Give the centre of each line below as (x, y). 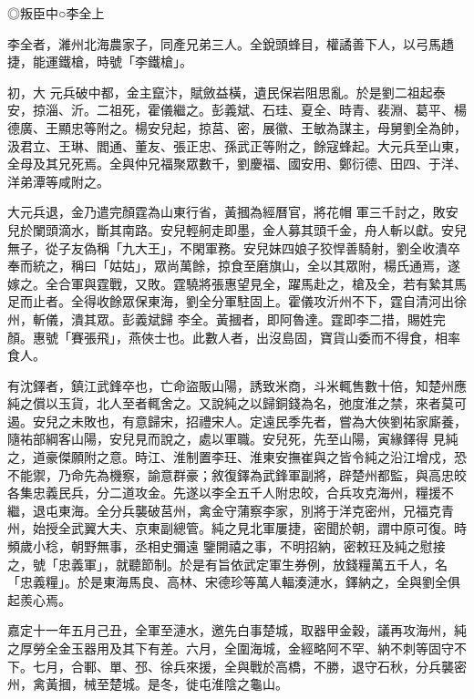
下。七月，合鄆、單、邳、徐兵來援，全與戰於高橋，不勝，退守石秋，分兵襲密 (237, 666)
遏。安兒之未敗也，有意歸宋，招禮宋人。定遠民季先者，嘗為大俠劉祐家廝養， (237, 421)
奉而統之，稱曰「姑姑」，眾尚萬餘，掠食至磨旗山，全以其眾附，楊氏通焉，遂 (234, 266)
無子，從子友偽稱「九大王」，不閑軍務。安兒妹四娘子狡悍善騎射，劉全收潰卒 (234, 247)
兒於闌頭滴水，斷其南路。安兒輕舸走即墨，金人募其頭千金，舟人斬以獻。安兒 (237, 229)
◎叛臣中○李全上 (56, 13)
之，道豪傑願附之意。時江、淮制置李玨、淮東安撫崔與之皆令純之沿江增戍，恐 (237, 457)
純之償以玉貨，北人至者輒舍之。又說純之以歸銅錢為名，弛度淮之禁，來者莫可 (237, 403)
